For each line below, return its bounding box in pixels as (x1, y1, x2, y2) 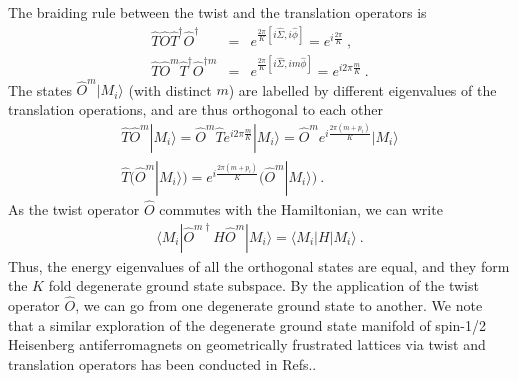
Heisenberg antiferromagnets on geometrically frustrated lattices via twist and (8, 334, 486, 355)
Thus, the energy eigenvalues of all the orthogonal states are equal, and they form (8, 255, 510, 276)
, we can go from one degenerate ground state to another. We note (75, 294, 483, 315)
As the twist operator (8, 198, 140, 219)
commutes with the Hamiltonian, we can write (159, 198, 443, 219)
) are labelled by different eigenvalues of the (228, 79, 497, 100)
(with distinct (128, 79, 212, 100)
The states (8, 79, 72, 100)
